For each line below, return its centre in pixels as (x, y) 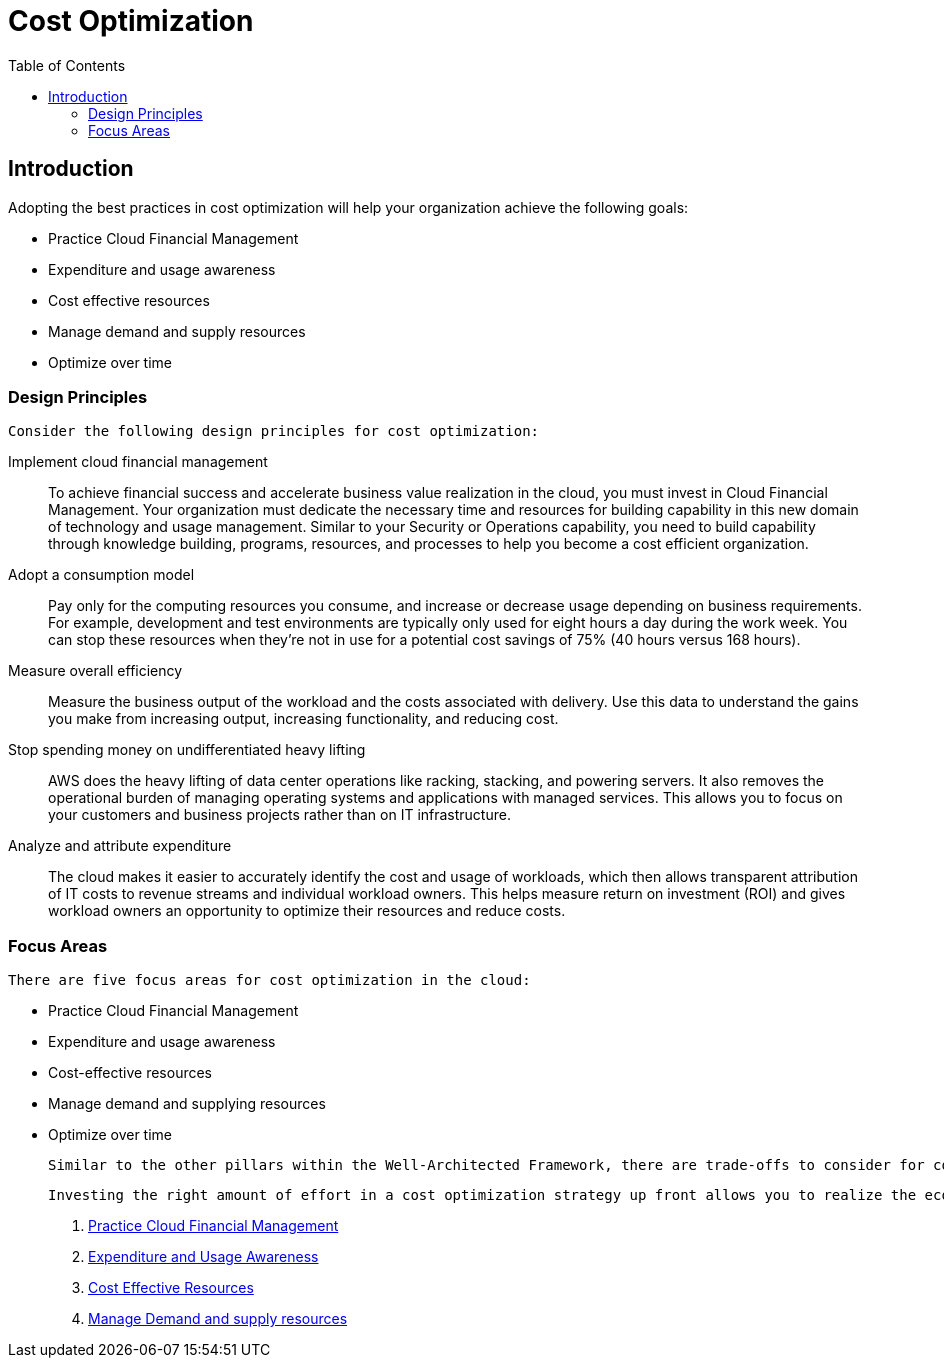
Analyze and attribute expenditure (120, 846)
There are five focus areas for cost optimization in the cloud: (269, 980)
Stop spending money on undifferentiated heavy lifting (187, 750)
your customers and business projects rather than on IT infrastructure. (279, 815)
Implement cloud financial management (138, 462)
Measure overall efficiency (95, 671)
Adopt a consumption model (101, 575)
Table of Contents (67, 65)
